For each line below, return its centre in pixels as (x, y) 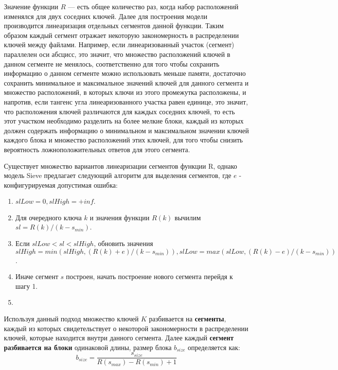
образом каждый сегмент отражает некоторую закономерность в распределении (121, 35)
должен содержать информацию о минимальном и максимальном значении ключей (126, 130)
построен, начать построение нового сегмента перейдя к (149, 276)
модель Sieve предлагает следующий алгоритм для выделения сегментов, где (118, 175)
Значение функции (31, 6)
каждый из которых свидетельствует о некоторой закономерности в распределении (126, 328)
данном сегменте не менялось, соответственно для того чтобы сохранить (112, 63)
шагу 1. (27, 286)
